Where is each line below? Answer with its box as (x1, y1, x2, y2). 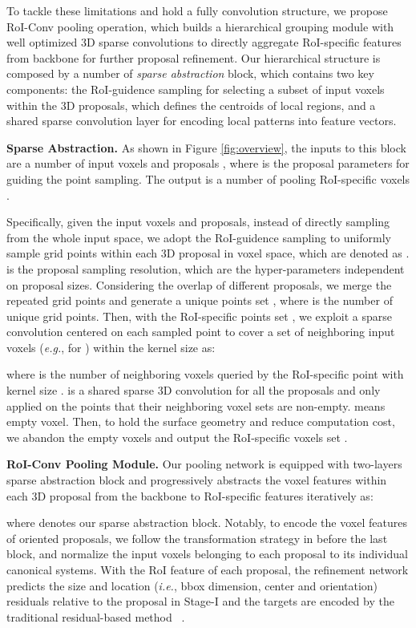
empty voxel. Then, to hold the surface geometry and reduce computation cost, (6, 413, 395, 430)
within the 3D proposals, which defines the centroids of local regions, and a (6, 96, 376, 113)
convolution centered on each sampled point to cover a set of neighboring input (6, 323, 395, 340)
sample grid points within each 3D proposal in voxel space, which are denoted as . (6, 245, 410, 261)
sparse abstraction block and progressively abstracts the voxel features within (6, 472, 387, 488)
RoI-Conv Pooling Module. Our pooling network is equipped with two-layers (6, 456, 402, 472)
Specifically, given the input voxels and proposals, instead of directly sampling (6, 213, 390, 230)
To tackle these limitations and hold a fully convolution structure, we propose (6, 2, 388, 18)
